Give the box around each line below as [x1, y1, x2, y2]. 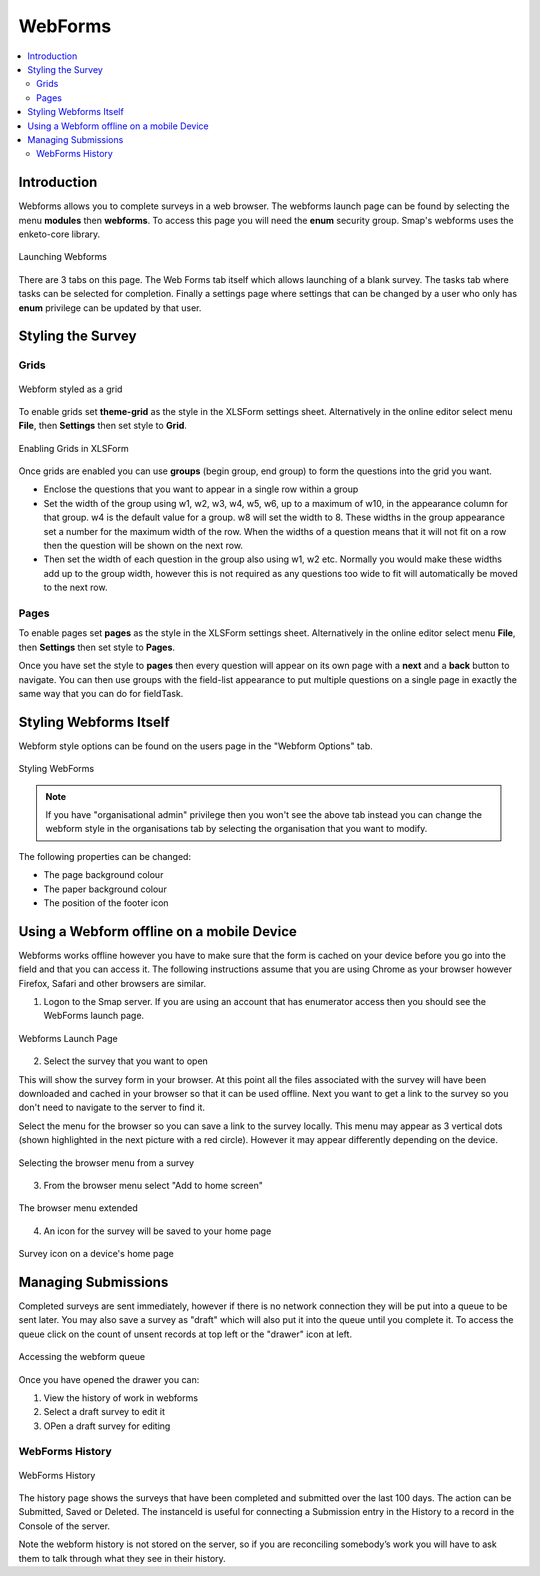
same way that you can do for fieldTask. [18, 687, 184, 699]
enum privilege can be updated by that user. [18, 301, 202, 314]
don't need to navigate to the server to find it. [18, 1101, 205, 1114]
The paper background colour [43, 883, 167, 895]
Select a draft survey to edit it [43, 1406, 165, 1418]
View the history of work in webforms [43, 1391, 199, 1404]
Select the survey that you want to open [43, 1055, 209, 1067]
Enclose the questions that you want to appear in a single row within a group [43, 483, 359, 495]
